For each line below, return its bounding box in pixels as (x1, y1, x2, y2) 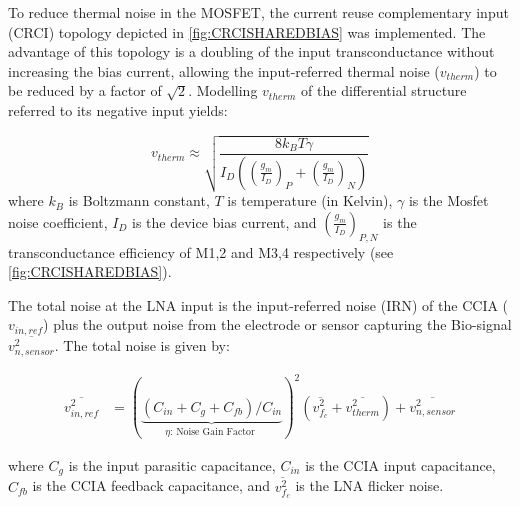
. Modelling (188, 80, 258, 101)
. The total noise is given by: (54, 335, 230, 356)
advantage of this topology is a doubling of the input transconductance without (8, 41, 495, 62)
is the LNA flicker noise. (295, 475, 444, 496)
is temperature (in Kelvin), (227, 190, 393, 211)
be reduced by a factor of (8, 80, 162, 101)
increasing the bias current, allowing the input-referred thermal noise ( (8, 60, 440, 81)
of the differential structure (301, 80, 467, 101)
